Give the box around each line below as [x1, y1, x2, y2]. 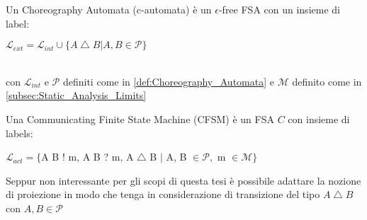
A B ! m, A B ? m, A [41, 149, 134, 164]
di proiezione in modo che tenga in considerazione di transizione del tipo [6, 187, 320, 202]
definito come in [292, 74, 362, 88]
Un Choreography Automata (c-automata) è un [6, 2, 212, 16]
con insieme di [288, 111, 350, 126]
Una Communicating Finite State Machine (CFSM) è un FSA [6, 111, 274, 126]
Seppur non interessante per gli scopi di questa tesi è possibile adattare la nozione [6, 173, 361, 187]
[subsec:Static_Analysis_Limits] [6, 88, 147, 103]
